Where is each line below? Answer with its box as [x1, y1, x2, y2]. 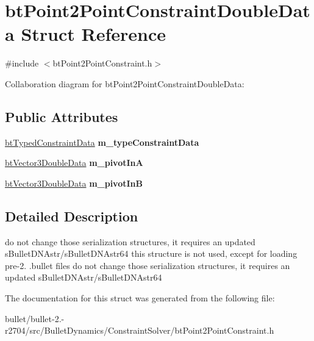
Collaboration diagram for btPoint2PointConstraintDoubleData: [5, 77, 244, 90]
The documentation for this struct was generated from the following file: [5, 292, 275, 304]
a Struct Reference [5, 21, 166, 46]
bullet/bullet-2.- [5, 312, 65, 325]
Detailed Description [5, 206, 138, 225]
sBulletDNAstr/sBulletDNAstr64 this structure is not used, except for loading [5, 247, 298, 260]
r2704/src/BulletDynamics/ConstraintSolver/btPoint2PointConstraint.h [5, 324, 274, 337]
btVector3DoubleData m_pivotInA [5, 156, 143, 169]
